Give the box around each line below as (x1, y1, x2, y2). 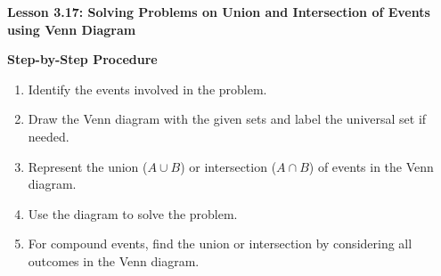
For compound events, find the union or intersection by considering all (28, 234, 412, 253)
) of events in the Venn (308, 157, 434, 175)
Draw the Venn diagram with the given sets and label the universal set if (28, 110, 427, 128)
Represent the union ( (28, 157, 148, 175)
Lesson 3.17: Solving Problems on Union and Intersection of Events (7, 3, 430, 20)
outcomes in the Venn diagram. (28, 251, 200, 270)
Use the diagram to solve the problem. (28, 204, 238, 223)
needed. (28, 126, 69, 145)
